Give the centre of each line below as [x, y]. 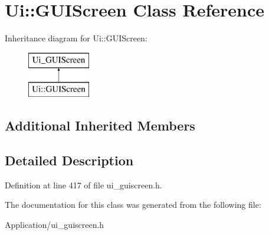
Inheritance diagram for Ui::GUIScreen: [76, 38]
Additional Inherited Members [100, 125]
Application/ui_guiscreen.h [55, 225]
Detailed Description [69, 160]
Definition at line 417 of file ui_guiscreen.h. [83, 185]
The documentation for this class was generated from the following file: [133, 205]
